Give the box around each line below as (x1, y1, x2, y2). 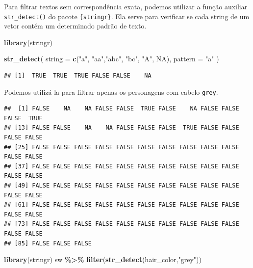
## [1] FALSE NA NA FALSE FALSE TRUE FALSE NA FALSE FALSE (4, 105, 239, 112)
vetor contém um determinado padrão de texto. (4, 21, 147, 31)
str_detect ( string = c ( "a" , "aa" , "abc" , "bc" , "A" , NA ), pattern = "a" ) (4, 54, 219, 64)
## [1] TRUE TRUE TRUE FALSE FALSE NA (4, 72, 152, 80)
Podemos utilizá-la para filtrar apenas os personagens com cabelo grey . (4, 86, 218, 97)
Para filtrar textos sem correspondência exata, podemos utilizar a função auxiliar (4, 1, 248, 11)
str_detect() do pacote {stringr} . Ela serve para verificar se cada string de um (4, 11, 250, 21)
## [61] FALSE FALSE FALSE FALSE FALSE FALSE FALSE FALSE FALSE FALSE (4, 201, 239, 209)
